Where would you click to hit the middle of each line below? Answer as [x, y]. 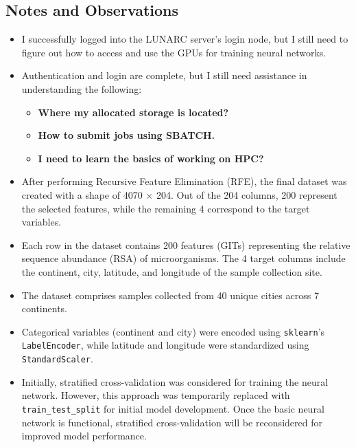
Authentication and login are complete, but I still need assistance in [164, 75]
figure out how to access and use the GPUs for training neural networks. [174, 52]
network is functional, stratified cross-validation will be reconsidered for [172, 422]
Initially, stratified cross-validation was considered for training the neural [175, 381]
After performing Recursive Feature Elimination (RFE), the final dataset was [184, 181]
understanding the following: [82, 88]
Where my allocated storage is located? [133, 112]
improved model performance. [84, 436]
